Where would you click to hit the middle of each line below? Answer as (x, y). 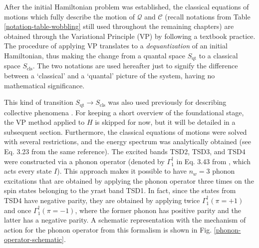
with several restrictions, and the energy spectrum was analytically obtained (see (128, 141)
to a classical (218, 55)
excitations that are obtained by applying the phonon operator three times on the (129, 180)
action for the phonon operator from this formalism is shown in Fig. (108, 229)
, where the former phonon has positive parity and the (158, 210)
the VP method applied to (44, 122)
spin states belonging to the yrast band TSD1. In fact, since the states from (120, 190)
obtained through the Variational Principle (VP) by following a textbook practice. (130, 36)
